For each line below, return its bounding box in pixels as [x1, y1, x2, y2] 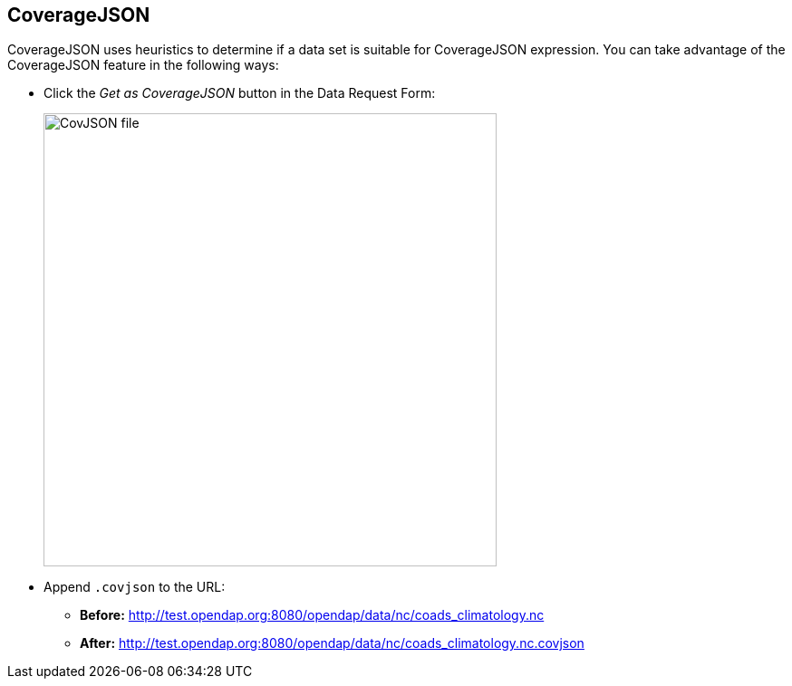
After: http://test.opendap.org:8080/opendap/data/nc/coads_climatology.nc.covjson [80, 635, 584, 652]
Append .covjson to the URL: [43, 579, 226, 595]
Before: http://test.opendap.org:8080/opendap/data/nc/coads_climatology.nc [80, 607, 545, 623]
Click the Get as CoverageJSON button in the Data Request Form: [43, 85, 436, 101]
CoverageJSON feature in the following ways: [7, 57, 279, 73]
